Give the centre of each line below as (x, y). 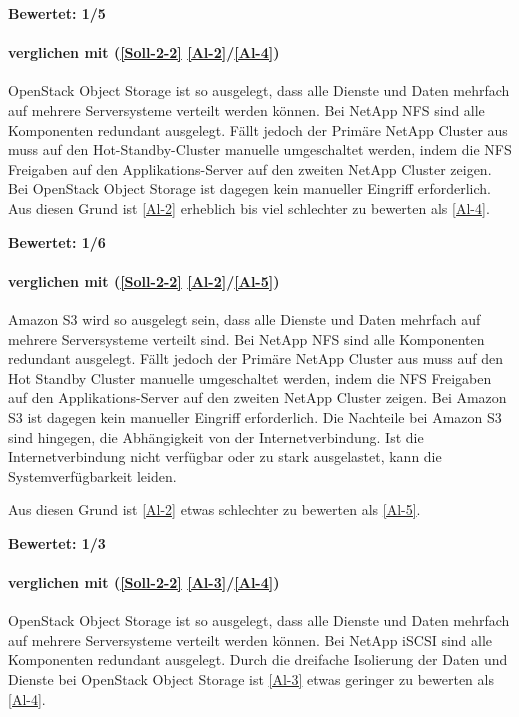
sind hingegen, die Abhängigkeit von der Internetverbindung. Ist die (216, 436)
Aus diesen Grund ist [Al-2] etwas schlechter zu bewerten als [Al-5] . (214, 509)
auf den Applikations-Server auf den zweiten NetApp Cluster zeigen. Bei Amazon (257, 397)
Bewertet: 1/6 (57, 241)
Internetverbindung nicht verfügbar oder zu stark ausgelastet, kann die (225, 456)
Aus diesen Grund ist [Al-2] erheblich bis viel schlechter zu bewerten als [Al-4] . (249, 207)
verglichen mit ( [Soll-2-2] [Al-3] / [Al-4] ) (144, 582)
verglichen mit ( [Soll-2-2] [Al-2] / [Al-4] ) (144, 52)
